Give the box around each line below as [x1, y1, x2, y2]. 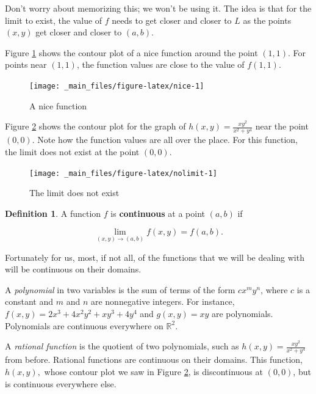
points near [5, 58, 47, 71]
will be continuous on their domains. [5, 263, 142, 275]
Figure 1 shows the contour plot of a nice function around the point [5, 46, 258, 59]
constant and [5, 295, 54, 308]
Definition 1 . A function [5, 206, 101, 219]
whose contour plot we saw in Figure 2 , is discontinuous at [44, 365, 263, 378]
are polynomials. [212, 307, 273, 319]
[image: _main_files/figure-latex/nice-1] [29, 81, 204, 90]
